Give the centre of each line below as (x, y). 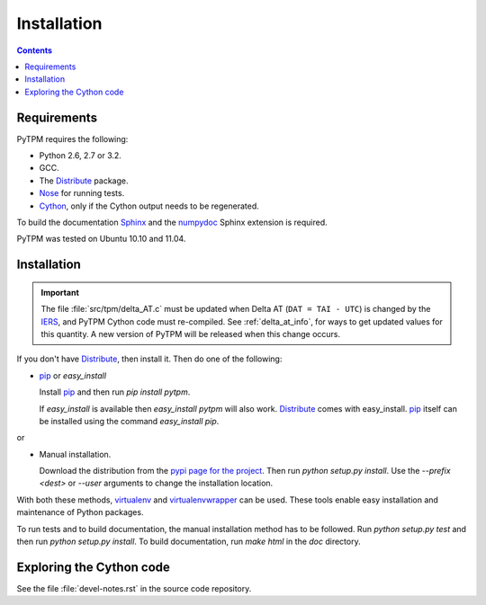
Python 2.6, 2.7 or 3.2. (80, 156)
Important (60, 292)
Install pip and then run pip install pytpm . (115, 392)
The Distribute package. (84, 181)
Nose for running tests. (82, 193)
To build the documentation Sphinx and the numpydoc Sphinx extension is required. (172, 222)
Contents (35, 50)
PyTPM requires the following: (72, 138)
